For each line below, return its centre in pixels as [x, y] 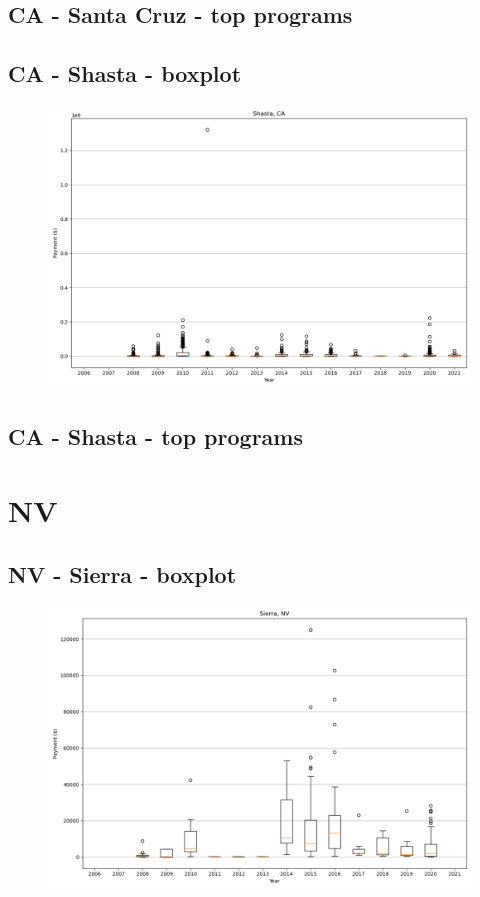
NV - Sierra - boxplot [122, 573]
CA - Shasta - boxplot [125, 73]
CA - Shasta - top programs [155, 436]
